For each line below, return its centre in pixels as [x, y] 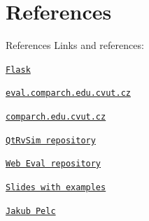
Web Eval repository [54, 164]
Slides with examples [56, 187]
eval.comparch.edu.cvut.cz [68, 93]
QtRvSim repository [51, 140]
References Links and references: [75, 45]
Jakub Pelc [31, 211]
